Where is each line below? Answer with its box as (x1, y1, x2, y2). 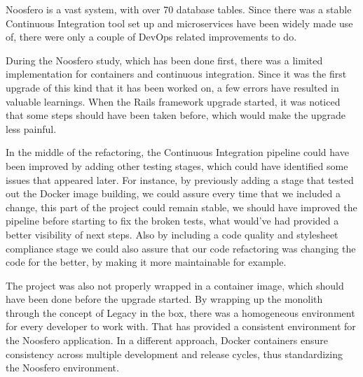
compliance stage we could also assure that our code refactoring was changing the (6, 241, 356, 255)
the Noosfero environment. (6, 360, 119, 375)
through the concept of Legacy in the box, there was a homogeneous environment (6, 305, 355, 320)
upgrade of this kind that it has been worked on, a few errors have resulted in (6, 80, 339, 94)
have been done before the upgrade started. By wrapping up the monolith (6, 292, 323, 306)
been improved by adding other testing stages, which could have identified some (6, 158, 348, 173)
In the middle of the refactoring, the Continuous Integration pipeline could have (6, 145, 349, 159)
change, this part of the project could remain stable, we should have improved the (6, 199, 357, 214)
